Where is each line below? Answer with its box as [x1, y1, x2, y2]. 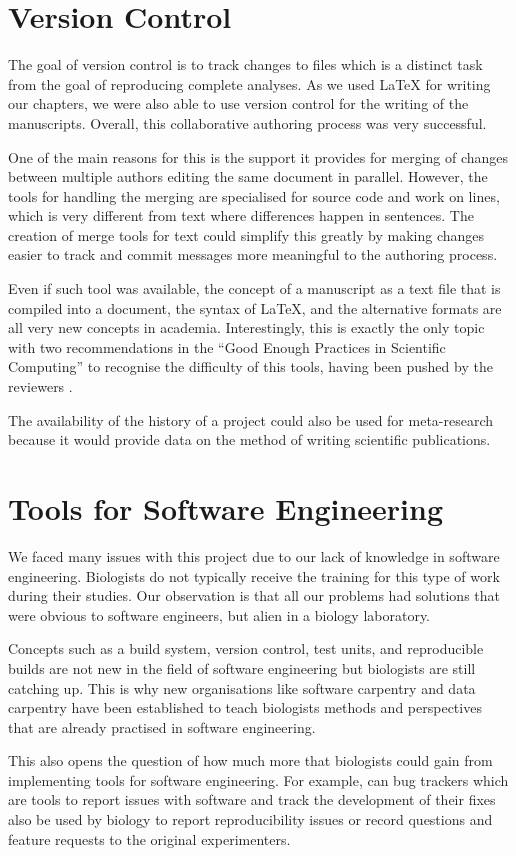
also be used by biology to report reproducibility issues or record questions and [8, 809, 493, 830]
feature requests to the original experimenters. [8, 828, 291, 849]
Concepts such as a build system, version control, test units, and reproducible [8, 638, 484, 659]
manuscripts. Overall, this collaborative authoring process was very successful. [8, 112, 487, 133]
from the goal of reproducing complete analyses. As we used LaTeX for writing [8, 73, 491, 94]
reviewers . [8, 376, 73, 397]
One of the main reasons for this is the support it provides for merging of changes [8, 146, 509, 167]
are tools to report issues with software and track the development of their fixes [8, 789, 496, 810]
